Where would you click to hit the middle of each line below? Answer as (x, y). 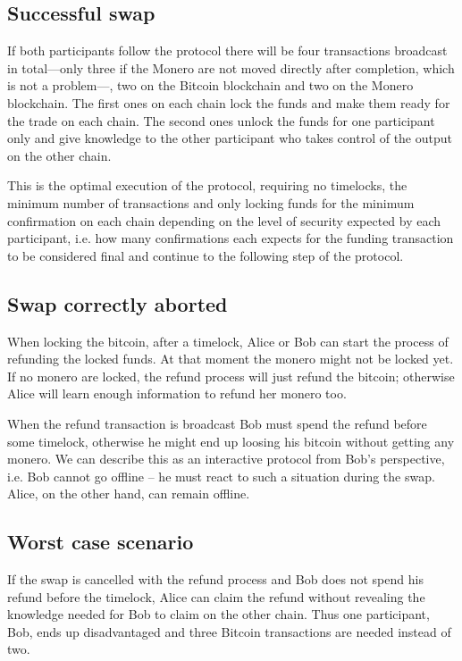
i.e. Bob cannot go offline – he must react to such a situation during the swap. (221, 476)
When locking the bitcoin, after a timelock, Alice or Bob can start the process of (228, 341)
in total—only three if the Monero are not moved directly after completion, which (231, 67)
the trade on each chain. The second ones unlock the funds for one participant (221, 120)
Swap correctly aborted (118, 303)
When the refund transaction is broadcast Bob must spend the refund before (217, 423)
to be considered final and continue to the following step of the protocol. (206, 255)
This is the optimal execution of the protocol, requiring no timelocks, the (207, 185)
